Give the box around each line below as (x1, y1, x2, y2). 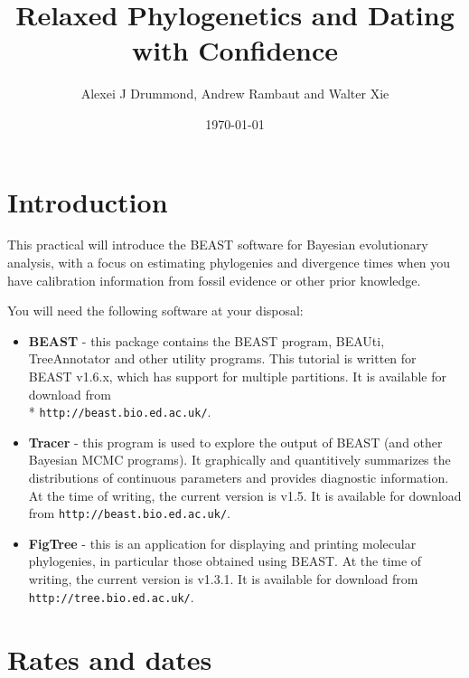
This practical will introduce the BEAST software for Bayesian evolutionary (7, 235, 428, 254)
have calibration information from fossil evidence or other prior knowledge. (7, 270, 421, 289)
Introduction (7, 183, 168, 220)
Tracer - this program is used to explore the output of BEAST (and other (28, 432, 443, 451)
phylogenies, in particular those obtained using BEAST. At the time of (28, 551, 422, 570)
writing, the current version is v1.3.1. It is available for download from (28, 570, 418, 589)
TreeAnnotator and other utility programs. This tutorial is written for (28, 349, 417, 368)
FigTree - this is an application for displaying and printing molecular (28, 533, 417, 552)
